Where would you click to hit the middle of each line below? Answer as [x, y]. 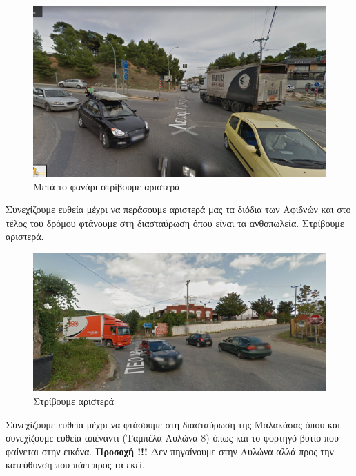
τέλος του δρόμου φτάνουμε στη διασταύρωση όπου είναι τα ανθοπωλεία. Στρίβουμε [175, 222]
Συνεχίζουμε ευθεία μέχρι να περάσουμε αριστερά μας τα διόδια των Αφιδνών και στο [178, 209]
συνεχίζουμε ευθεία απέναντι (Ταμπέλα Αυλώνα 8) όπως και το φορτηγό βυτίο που [172, 438]
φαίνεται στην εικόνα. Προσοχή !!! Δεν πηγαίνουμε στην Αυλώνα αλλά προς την [170, 451]
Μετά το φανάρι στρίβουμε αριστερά [107, 186]
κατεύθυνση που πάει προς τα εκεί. [75, 465]
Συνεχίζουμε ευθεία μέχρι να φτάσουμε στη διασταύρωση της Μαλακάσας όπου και [173, 424]
